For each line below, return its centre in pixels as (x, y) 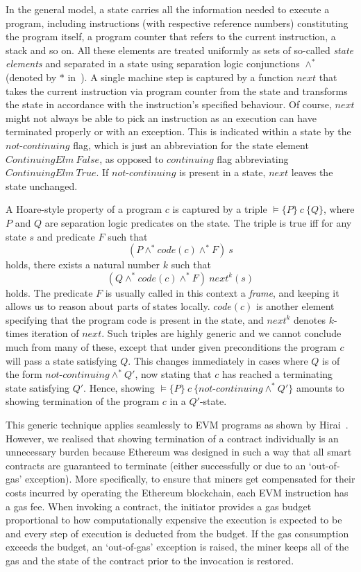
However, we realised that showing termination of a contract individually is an (172, 438)
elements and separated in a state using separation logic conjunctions (153, 63)
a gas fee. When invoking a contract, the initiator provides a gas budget (159, 506)
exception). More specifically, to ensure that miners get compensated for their (190, 479)
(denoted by (31, 77)
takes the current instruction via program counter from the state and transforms (177, 90)
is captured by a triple (220, 209)
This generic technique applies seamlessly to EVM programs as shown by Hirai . (177, 425)
